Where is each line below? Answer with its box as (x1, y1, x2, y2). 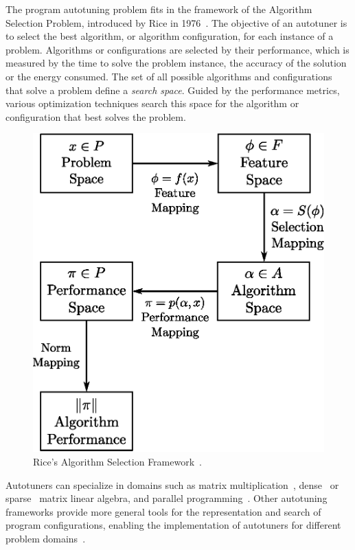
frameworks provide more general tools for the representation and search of (5, 504, 321, 518)
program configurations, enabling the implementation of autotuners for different (5, 518, 341, 532)
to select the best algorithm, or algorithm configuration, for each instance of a (5, 29, 334, 43)
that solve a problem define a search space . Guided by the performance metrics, (5, 82, 340, 97)
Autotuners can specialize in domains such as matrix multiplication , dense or (5, 477, 339, 492)
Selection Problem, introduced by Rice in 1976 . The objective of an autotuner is (5, 15, 347, 30)
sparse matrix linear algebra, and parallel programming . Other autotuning (5, 491, 328, 505)
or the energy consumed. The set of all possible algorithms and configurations (5, 69, 332, 83)
